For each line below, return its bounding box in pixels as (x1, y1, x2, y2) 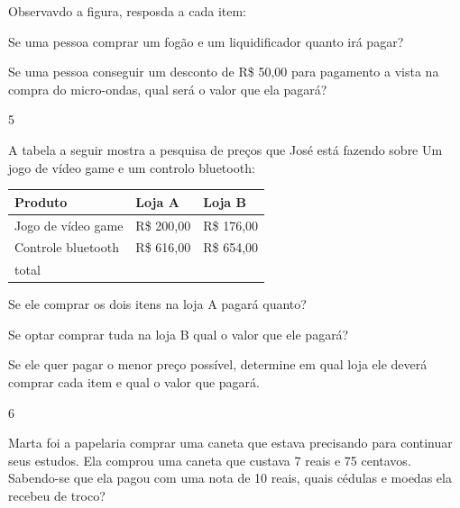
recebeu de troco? (8, 486, 106, 505)
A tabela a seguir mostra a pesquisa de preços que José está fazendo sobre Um (8, 140, 443, 159)
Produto (14, 192, 68, 211)
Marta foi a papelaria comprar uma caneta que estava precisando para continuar (8, 433, 453, 452)
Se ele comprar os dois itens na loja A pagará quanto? (8, 295, 307, 313)
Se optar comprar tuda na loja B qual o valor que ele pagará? (8, 324, 349, 343)
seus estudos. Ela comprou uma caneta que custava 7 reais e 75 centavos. (8, 450, 411, 469)
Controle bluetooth (14, 238, 119, 257)
